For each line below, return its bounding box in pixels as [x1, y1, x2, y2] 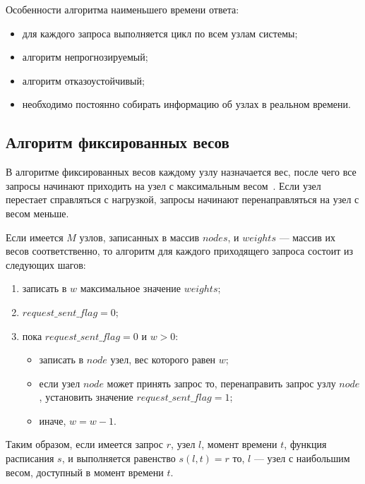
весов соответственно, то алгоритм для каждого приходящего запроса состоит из [6, 243, 354, 258]
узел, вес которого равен [110, 352, 216, 367]
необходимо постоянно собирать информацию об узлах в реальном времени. [22, 97, 351, 111]
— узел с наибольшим [253, 451, 350, 466]
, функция [284, 437, 327, 452]
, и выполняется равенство [61, 451, 176, 466]
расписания [6, 451, 54, 466]
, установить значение [39, 389, 133, 404]
